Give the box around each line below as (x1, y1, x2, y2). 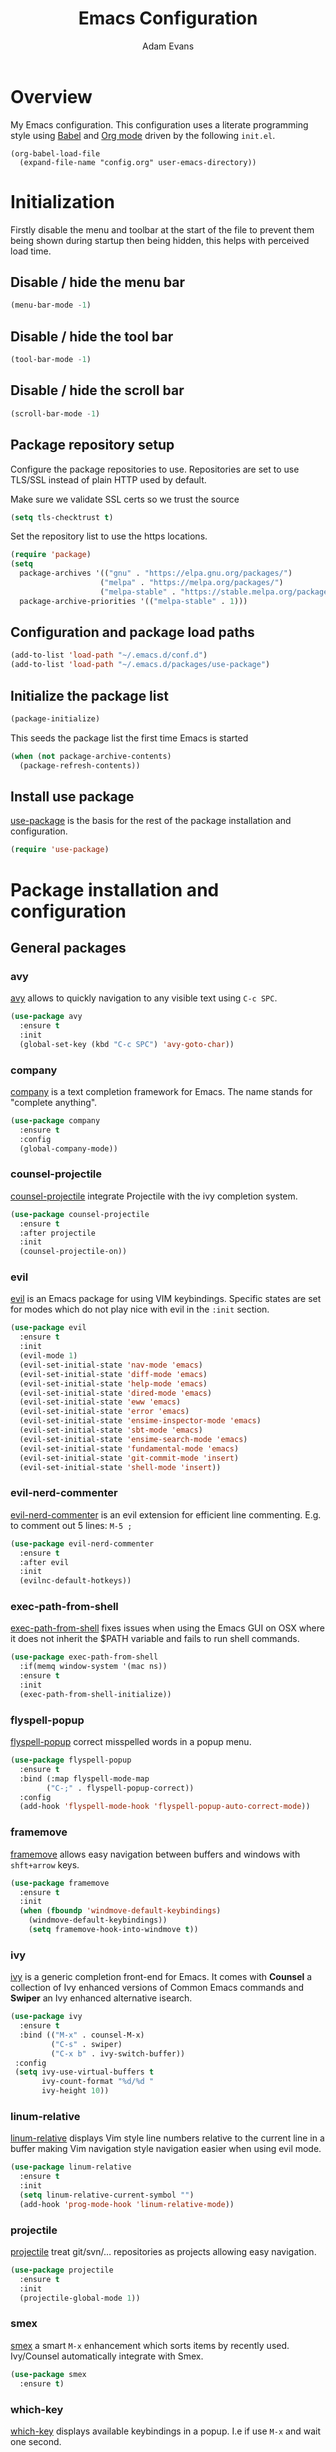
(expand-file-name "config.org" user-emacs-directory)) (19, 157, 257, 167)
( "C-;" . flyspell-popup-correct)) (46, 1783, 195, 1793)
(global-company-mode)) (19, 1143, 118, 1154)
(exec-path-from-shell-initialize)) (19, 1689, 172, 1699)
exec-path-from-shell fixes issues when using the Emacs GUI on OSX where (10, 1622, 325, 1634)
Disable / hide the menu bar (10, 274, 186, 291)
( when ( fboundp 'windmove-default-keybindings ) (19, 1906, 222, 1916)
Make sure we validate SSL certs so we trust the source (10, 493, 240, 505)
